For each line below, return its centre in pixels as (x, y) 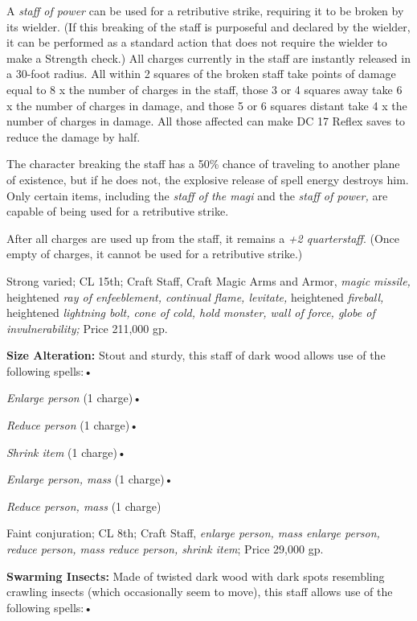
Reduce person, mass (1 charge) (84, 506)
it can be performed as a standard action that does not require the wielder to (197, 42)
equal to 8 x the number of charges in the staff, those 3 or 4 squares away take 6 (204, 89)
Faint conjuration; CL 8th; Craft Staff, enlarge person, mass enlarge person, (193, 533)
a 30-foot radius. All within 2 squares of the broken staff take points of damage (201, 74)
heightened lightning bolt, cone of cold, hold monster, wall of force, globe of (191, 313)
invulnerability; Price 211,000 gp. (87, 328)
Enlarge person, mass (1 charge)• (90, 479)
